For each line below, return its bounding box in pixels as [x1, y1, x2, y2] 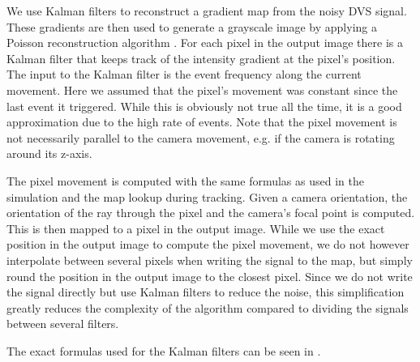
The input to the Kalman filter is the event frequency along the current [6, 66, 362, 83]
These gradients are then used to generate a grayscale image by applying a [6, 18, 377, 35]
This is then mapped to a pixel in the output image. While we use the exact [6, 219, 385, 236]
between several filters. [6, 315, 119, 332]
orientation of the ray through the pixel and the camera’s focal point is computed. [6, 204, 415, 221]
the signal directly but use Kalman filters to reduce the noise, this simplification [6, 283, 405, 300]
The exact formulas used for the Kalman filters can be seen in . [6, 342, 321, 359]
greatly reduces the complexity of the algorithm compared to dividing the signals [6, 299, 409, 316]
